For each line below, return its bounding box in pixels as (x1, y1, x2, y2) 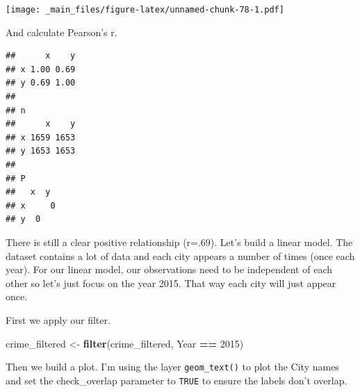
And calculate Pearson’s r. (6, 24, 117, 39)
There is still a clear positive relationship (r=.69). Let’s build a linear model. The (6, 234, 353, 249)
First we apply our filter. (6, 312, 111, 327)
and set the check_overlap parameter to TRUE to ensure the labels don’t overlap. (6, 373, 347, 387)
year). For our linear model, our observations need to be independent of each (6, 262, 332, 277)
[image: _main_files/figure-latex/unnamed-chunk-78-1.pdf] (6, 5, 284, 15)
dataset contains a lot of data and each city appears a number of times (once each (6, 248, 355, 263)
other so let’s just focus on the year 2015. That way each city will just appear (6, 275, 336, 290)
